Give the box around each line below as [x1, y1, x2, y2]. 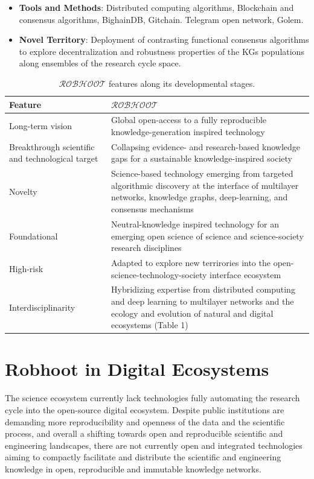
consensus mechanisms [111, 203, 194, 215]
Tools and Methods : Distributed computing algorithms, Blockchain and [19, 1, 294, 13]
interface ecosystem [210, 268, 281, 281]
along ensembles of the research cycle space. [19, 57, 181, 69]
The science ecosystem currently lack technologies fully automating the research [5, 392, 300, 404]
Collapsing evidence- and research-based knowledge [111, 140, 300, 153]
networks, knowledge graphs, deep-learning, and [111, 191, 288, 203]
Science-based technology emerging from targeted [111, 167, 293, 180]
